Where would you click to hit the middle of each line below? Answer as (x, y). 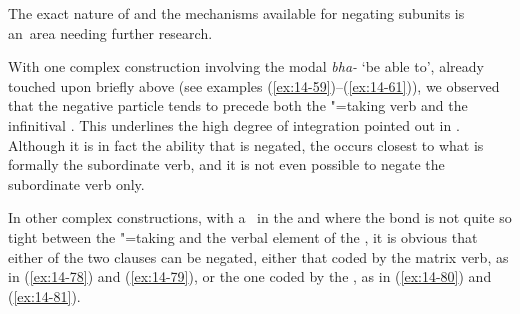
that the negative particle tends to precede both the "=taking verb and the (238, 105)
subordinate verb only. (76, 183)
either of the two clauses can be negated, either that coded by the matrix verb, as (258, 256)
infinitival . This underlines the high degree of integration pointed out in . (234, 124)
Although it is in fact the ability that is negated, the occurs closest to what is (246, 144)
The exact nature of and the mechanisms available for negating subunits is (236, 13)
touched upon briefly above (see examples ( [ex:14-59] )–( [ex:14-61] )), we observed (254, 85)
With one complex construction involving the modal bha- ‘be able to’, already (246, 66)
